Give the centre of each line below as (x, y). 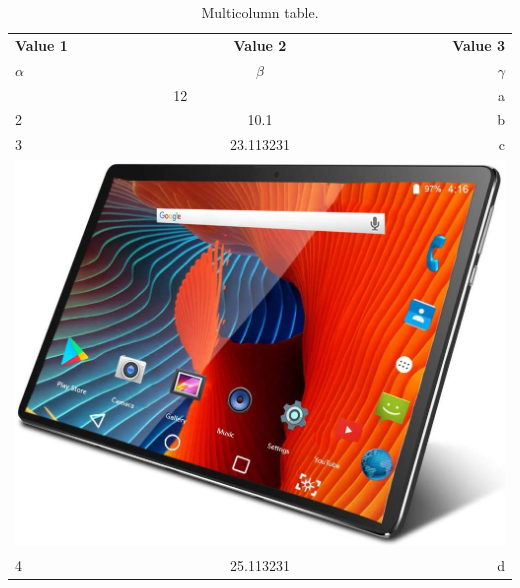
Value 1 (41, 44)
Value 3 (478, 44)
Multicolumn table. (260, 12)
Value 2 (260, 44)
